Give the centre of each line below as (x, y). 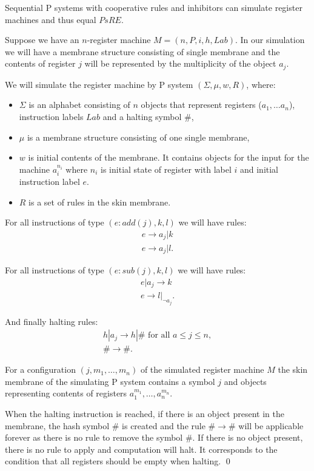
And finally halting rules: (52, 321)
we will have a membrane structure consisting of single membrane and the (142, 51)
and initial (259, 169)
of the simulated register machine (202, 369)
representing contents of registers (66, 393)
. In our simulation (270, 40)
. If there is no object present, (248, 437)
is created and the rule (164, 425)
